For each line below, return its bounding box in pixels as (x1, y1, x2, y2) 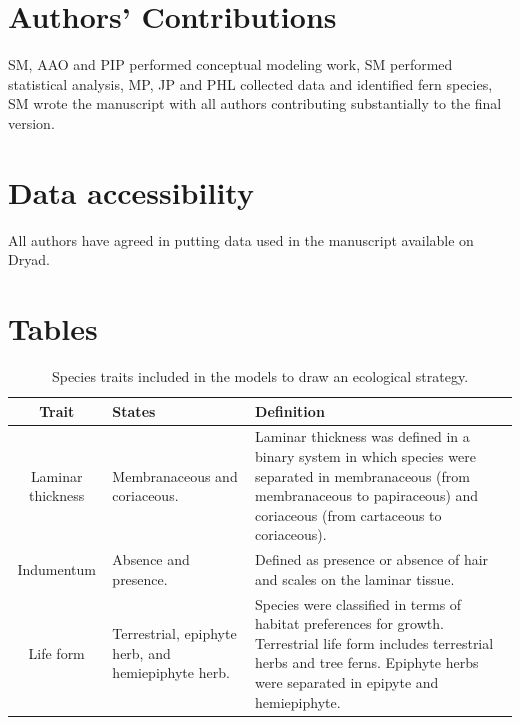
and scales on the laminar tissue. (255, 568, 455, 589)
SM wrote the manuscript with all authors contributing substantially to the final (8, 93, 502, 114)
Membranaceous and (112, 465, 238, 486)
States (112, 400, 156, 421)
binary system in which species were (255, 445, 476, 466)
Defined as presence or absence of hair (255, 549, 489, 570)
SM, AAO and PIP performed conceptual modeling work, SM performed (8, 54, 453, 75)
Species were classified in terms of (255, 593, 462, 614)
